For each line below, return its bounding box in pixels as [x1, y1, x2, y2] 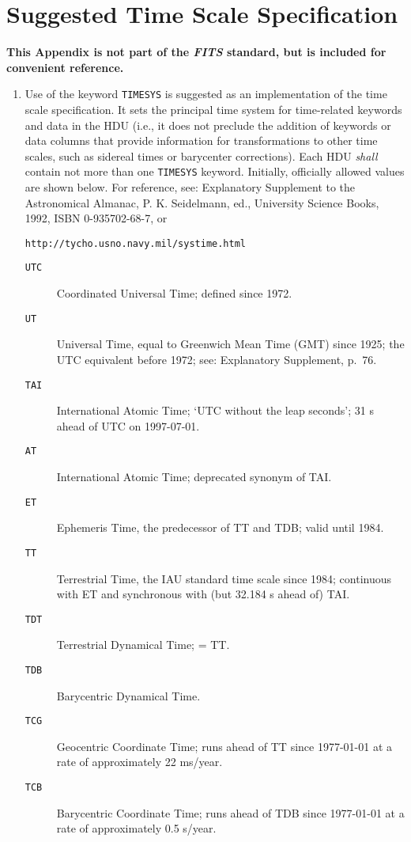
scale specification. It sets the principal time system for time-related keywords [25, 101, 402, 117]
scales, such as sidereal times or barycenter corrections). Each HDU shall [25, 147, 378, 164]
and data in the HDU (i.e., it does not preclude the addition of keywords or [25, 116, 391, 133]
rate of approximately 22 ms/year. [56, 753, 223, 770]
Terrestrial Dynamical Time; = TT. [56, 636, 230, 653]
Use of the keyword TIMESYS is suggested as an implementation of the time [25, 85, 387, 102]
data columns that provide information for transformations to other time [25, 132, 378, 149]
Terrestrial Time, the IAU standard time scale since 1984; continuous [56, 570, 392, 586]
